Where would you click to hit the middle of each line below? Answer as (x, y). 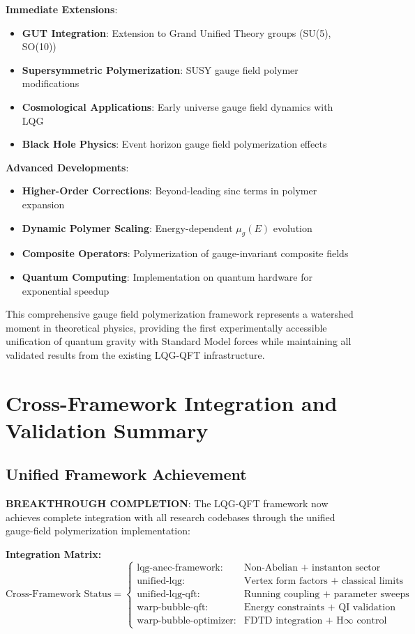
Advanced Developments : (67, 167)
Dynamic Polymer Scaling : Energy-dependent (127, 227)
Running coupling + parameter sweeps (326, 594)
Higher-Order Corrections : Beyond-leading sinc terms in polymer (169, 191)
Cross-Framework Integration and (172, 402)
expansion (43, 204)
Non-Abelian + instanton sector (312, 567)
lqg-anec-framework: (180, 567)
